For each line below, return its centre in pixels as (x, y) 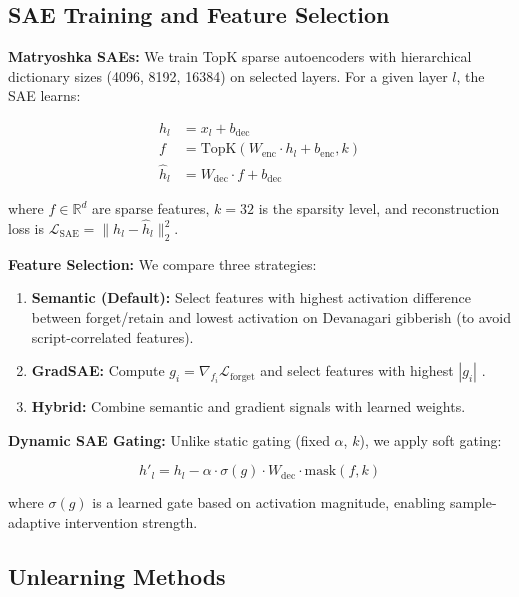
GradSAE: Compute (98, 370)
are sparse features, (150, 208)
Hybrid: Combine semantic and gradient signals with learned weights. (248, 406)
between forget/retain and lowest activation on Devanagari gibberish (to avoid (271, 317)
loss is (26, 228)
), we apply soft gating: (430, 439)
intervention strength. (131, 521)
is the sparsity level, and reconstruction (379, 208)
